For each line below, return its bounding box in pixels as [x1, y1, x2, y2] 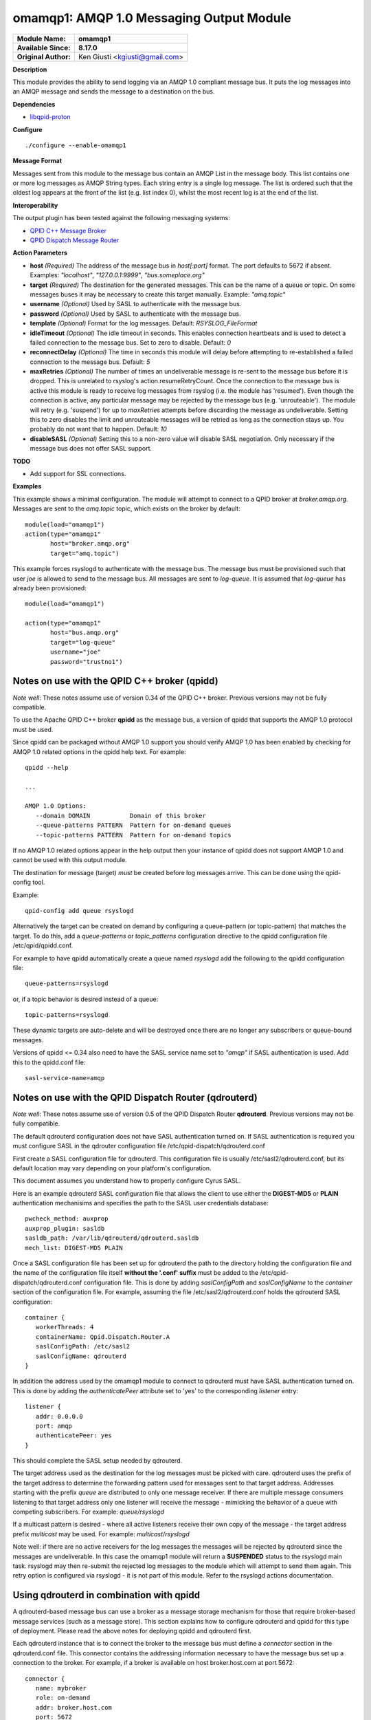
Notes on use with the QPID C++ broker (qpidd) [12, 675, 219, 687]
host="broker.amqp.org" [50, 540, 131, 548]
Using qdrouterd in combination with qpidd [12, 1589, 201, 1601]
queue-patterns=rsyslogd [25, 980, 109, 987]
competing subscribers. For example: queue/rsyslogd [12, 1507, 165, 1516]
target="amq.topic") [50, 549, 120, 557]
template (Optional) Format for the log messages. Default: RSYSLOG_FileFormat [30, 319, 258, 327]
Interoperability [12, 201, 58, 209]
